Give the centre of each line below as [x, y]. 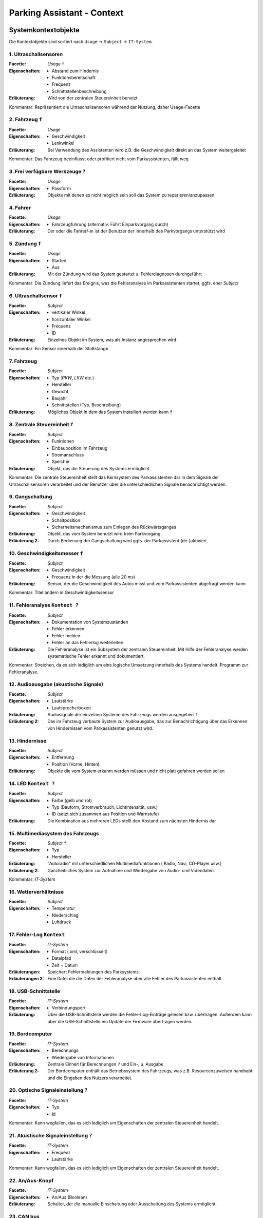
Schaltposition [66, 520]
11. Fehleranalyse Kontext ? [44, 605]
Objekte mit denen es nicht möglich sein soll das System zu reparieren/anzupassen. [132, 195]
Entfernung [63, 757]
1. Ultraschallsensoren [36, 54]
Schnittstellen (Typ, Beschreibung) [86, 405]
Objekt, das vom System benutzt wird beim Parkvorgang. [105, 534]
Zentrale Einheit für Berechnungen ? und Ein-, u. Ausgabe [105, 1064]
